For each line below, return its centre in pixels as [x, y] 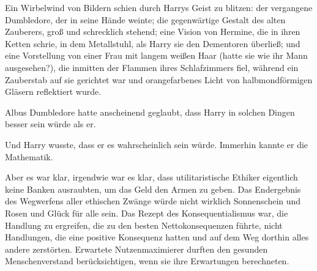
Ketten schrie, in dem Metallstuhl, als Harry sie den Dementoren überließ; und [153, 43]
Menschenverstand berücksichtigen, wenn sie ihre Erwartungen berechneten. [147, 261]
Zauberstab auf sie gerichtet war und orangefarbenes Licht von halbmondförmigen [159, 79]
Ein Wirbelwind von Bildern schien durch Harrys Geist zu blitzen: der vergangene [159, 7]
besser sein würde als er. [50, 124]
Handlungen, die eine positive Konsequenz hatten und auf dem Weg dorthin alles [157, 237]
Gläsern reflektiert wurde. [53, 91]
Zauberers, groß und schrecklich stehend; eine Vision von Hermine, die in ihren [153, 32]
